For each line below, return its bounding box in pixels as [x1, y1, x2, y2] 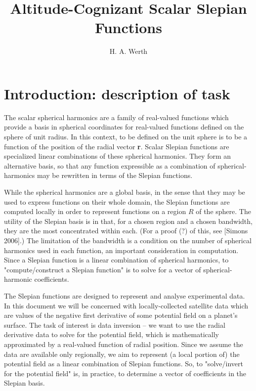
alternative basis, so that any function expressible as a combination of [4, 160, 215, 171]
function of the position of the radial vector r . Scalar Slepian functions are [4, 141, 229, 151]
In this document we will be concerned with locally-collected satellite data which [4, 300, 249, 310]
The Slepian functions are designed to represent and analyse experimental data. [4, 290, 245, 301]
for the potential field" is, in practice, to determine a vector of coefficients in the [4, 368, 247, 378]
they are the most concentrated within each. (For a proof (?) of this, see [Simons [4, 225, 248, 236]
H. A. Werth [109, 46, 148, 56]
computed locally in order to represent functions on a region [4, 206, 186, 217]
